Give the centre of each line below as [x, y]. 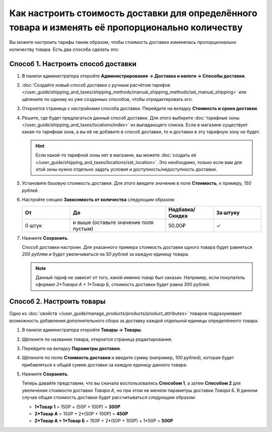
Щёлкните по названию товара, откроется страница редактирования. [97, 339]
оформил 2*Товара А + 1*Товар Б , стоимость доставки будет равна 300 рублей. [123, 285]
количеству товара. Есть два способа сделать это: [64, 49]
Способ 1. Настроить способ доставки [73, 64]
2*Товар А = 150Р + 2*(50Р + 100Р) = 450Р [81, 414]
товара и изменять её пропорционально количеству [126, 27]
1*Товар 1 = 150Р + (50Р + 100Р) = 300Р [78, 407]
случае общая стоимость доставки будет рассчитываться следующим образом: [109, 397]
